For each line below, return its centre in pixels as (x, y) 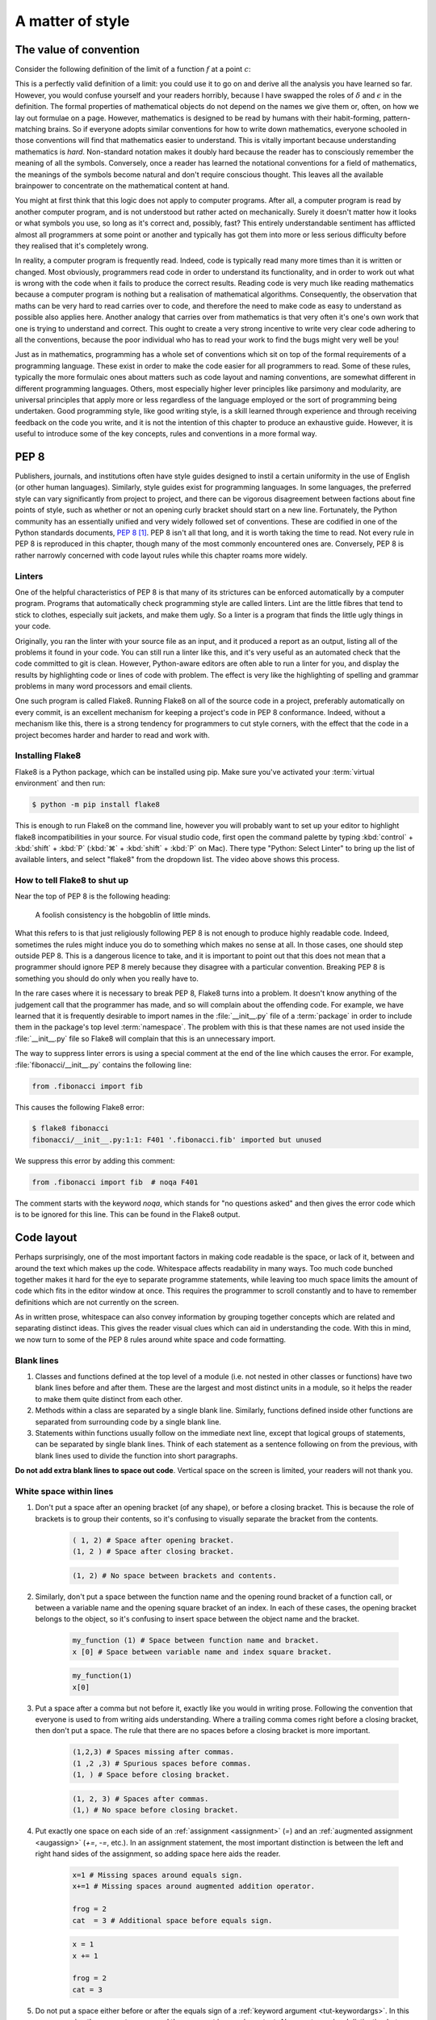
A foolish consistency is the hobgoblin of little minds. (123, 915)
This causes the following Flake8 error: (80, 1107)
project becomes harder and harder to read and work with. (112, 734)
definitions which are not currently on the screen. (97, 1302)
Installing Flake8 (48, 755)
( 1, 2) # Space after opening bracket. (153, 1540)
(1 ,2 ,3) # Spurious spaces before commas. (162, 1763)
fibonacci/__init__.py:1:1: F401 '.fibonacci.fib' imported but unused (177, 1140)
